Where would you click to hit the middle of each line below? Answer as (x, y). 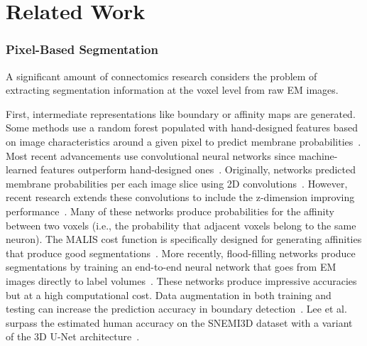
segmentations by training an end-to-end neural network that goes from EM (171, 267)
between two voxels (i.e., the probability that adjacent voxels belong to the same (181, 225)
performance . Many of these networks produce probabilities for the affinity (170, 211)
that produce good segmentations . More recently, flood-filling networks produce (181, 253)
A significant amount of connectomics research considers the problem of (161, 76)
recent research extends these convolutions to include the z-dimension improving (180, 197)
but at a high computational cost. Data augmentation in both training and (169, 294)
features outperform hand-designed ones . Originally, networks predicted (198, 169)
